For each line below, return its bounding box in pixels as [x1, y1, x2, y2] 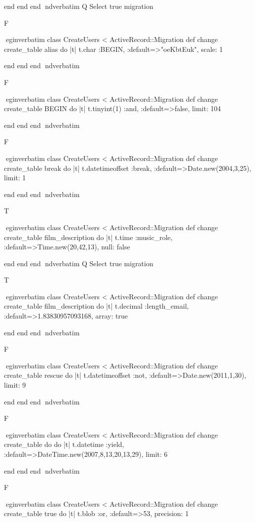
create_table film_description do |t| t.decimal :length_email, [4, 301, 189, 311]
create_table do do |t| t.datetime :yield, [4, 439, 124, 449]
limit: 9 [4, 380, 26, 390]
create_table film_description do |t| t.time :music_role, [4, 232, 173, 242]
